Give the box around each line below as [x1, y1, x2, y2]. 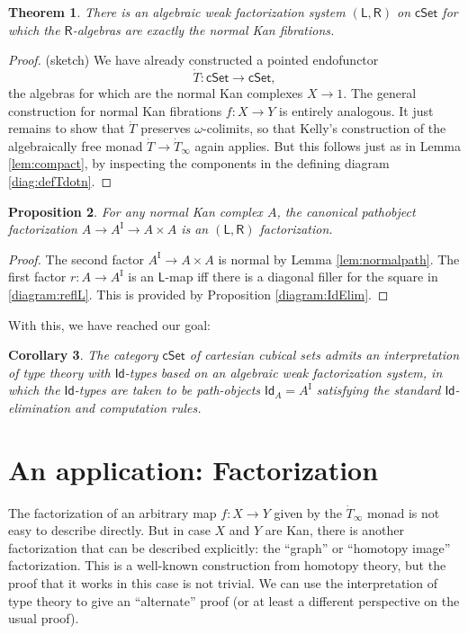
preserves [140, 119, 191, 138]
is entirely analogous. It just [279, 101, 434, 120]
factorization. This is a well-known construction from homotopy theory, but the [8, 556, 446, 575]
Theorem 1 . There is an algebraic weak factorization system [8, 3, 346, 21]
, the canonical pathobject [276, 201, 416, 220]
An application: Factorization [8, 451, 379, 487]
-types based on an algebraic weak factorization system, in [124, 362, 443, 381]
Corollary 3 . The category [8, 345, 158, 364]
